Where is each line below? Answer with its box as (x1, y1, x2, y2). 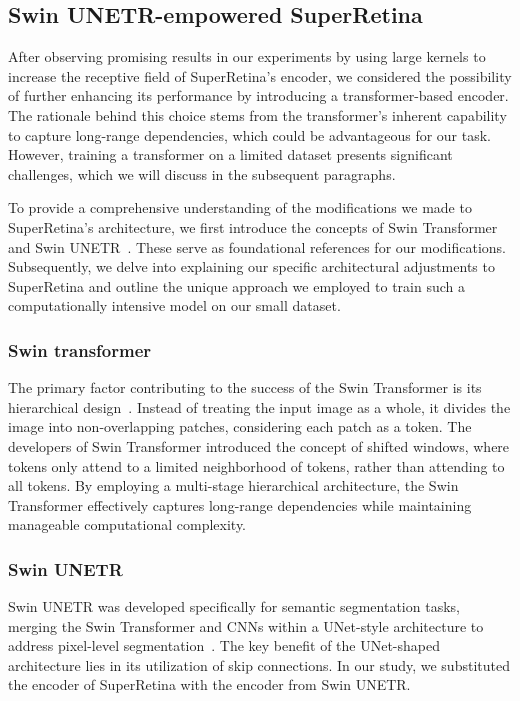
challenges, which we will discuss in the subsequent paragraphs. (8, 163, 396, 184)
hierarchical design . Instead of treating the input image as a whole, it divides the (8, 396, 511, 417)
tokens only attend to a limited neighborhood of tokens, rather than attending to (8, 455, 505, 476)
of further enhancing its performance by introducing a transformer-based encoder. (8, 85, 509, 106)
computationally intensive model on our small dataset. (8, 295, 341, 316)
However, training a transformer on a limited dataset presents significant (8, 144, 453, 165)
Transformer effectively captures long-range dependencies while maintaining (8, 494, 472, 515)
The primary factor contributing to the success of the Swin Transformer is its (8, 377, 482, 398)
